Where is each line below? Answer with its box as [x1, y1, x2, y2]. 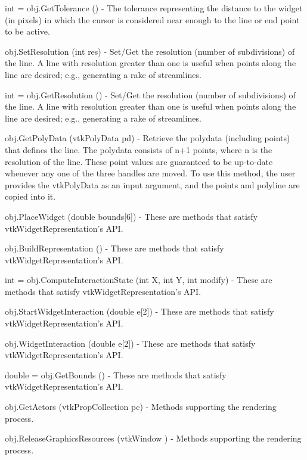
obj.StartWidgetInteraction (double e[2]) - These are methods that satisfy [5, 305, 274, 318]
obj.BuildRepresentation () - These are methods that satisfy [5, 242, 224, 254]
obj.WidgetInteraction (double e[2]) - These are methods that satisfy [5, 337, 256, 349]
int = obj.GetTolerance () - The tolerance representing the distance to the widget [5, 2, 303, 14]
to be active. [5, 25, 50, 38]
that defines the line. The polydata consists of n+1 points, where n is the [5, 143, 272, 156]
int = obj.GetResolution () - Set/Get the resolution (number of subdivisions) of [5, 88, 296, 101]
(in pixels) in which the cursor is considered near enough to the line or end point [5, 13, 300, 26]
